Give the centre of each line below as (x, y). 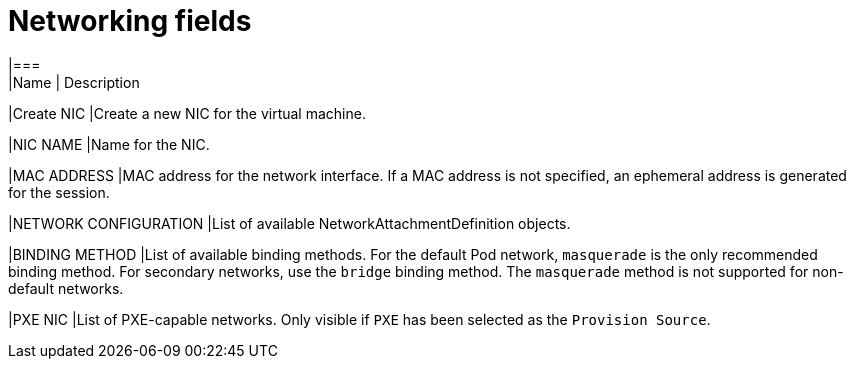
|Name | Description (74, 82)
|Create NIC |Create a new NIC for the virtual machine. (187, 113)
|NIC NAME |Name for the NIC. (109, 144)
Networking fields (130, 21)
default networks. (66, 288)
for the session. (59, 192)
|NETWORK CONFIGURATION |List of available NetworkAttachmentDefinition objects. (289, 223)
